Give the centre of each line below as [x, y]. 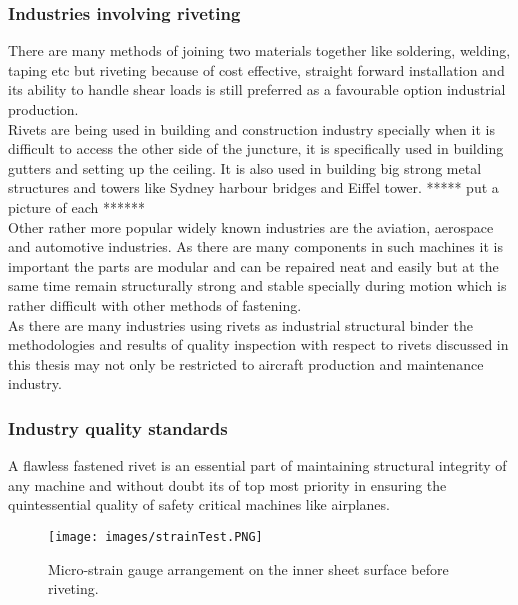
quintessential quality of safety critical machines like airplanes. [199, 504]
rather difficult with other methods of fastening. [155, 304]
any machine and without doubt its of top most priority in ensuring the [227, 484]
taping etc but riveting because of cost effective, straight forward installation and [256, 69]
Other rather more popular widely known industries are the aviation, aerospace [251, 226]
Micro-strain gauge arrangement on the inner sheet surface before [248, 568]
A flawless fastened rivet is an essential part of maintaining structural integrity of [257, 465]
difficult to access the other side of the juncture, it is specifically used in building [256, 148]
